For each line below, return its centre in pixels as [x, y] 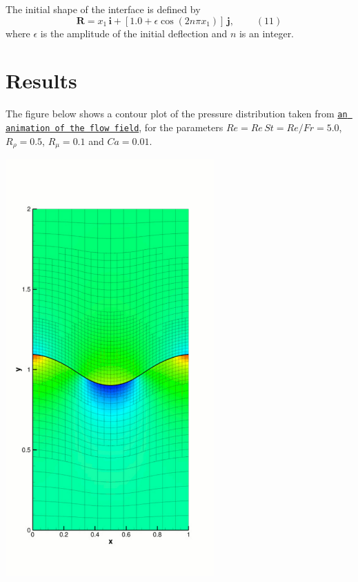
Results [41, 80]
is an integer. [267, 33]
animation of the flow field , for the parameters [115, 127]
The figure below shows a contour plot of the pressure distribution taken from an [177, 114]
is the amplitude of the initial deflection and [134, 33]
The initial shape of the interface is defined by [103, 9]
